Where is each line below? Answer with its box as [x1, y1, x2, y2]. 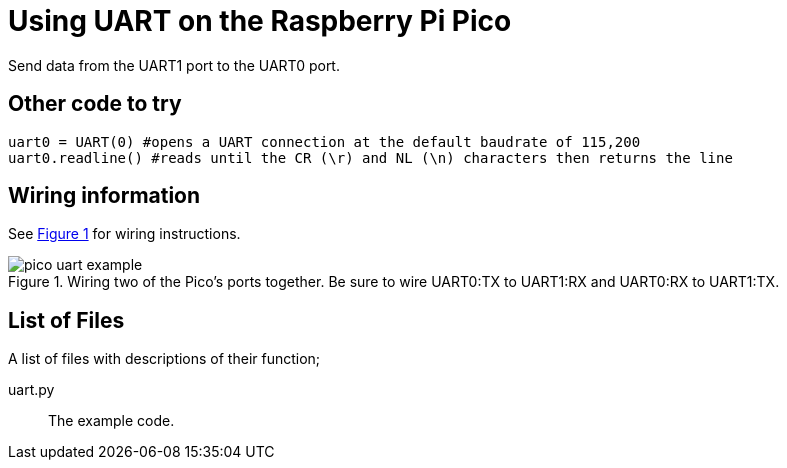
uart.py [8, 381, 55, 399]
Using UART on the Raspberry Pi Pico [8, 4, 512, 38]
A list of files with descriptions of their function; [8, 350, 321, 368]
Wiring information [8, 183, 201, 209]
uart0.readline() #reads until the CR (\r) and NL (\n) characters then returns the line [8, 149, 733, 166]
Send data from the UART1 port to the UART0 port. [8, 56, 340, 74]
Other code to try [8, 91, 182, 117]
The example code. [48, 412, 175, 430]
